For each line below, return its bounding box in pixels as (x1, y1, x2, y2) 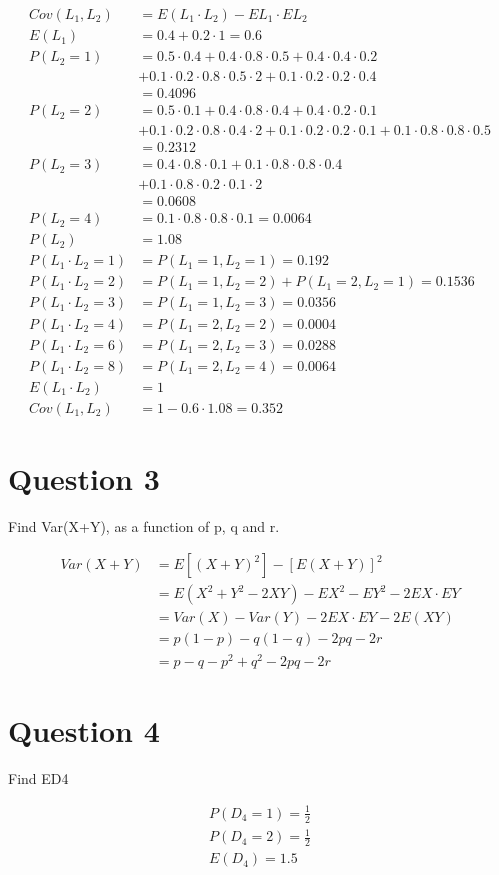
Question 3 (8, 457, 160, 498)
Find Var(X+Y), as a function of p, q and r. (8, 515, 280, 536)
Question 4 (8, 709, 160, 750)
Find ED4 (8, 767, 69, 788)
